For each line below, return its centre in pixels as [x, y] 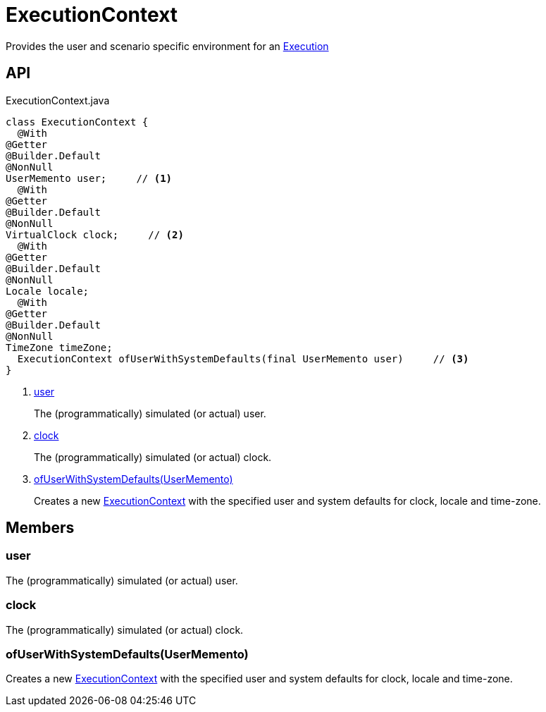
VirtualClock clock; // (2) [95, 234]
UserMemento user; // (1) [89, 178]
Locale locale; [48, 291]
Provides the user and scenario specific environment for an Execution [167, 46]
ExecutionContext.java [58, 100]
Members [40, 528]
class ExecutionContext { [77, 122]
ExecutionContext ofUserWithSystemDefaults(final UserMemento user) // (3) [243, 358]
